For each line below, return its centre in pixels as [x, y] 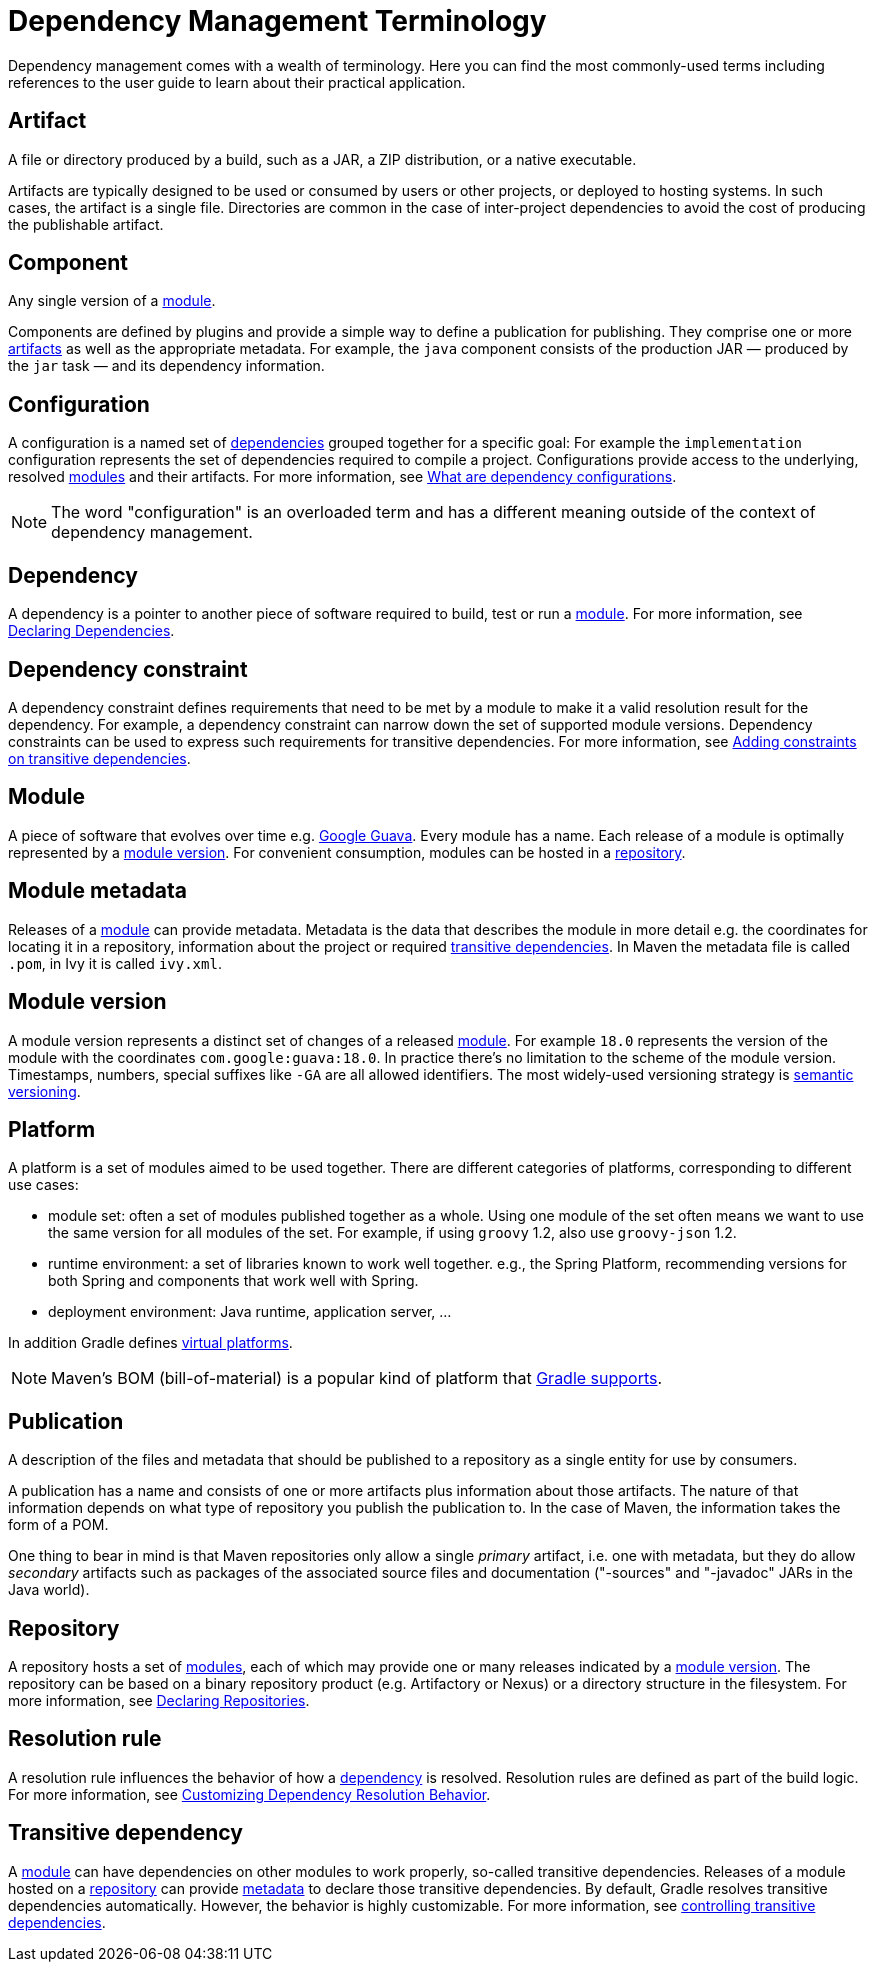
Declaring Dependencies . [91, 631]
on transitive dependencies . [99, 758]
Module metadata [98, 891]
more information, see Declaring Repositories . [159, 1701]
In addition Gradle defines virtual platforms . [150, 1343]
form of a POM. [58, 1525]
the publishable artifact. [86, 224]
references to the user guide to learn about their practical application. [237, 82]
